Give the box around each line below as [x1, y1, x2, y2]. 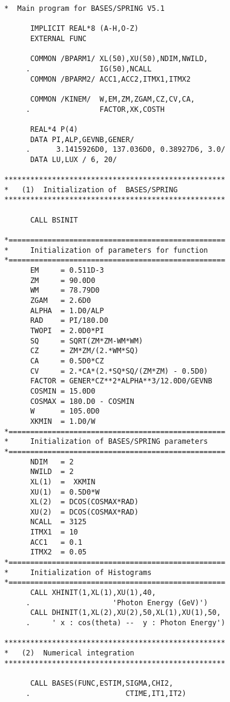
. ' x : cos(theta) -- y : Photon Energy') [25, 619, 226, 628]
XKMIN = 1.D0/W [30, 417, 96, 426]
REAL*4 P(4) [30, 125, 78, 134]
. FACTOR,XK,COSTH [25, 105, 165, 114]
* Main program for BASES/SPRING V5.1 [4, 4, 165, 13]
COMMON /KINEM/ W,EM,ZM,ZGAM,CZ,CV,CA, [30, 94, 195, 103]
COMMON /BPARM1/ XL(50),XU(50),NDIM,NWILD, [30, 54, 208, 63]
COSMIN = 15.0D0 [30, 386, 96, 395]
